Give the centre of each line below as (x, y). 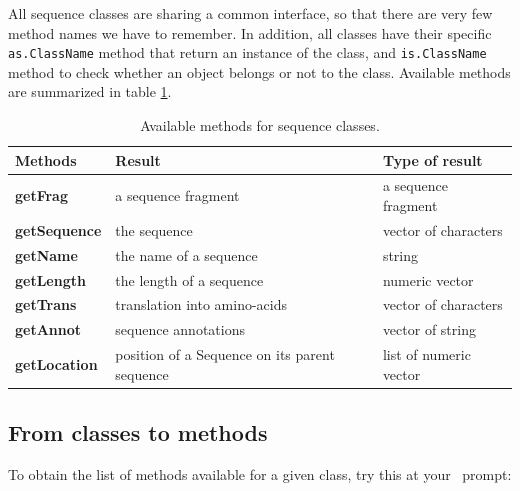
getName (46, 254)
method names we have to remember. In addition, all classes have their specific (250, 32)
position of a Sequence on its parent (225, 354)
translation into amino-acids (201, 304)
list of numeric (426, 354)
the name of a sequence (186, 254)
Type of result (432, 159)
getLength (50, 279)
